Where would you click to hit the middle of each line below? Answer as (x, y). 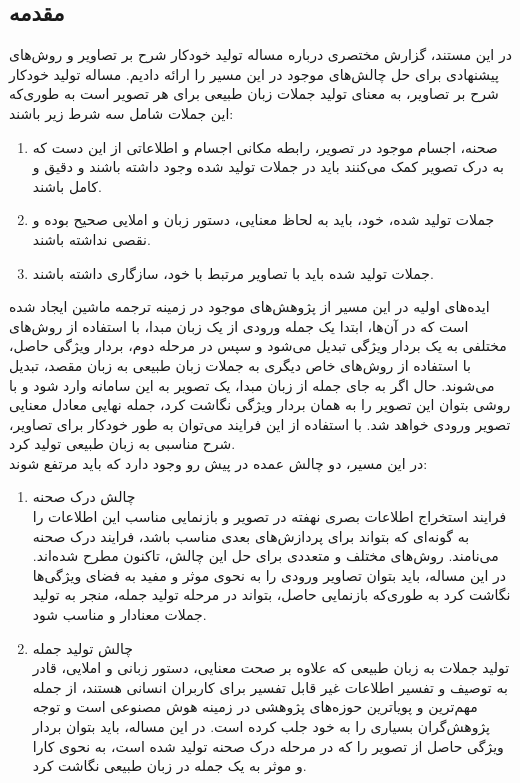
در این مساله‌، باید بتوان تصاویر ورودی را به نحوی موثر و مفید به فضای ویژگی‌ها (269, 574)
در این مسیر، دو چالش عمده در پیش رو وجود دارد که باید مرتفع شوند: (218, 462)
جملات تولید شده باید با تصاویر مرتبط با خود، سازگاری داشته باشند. (233, 272)
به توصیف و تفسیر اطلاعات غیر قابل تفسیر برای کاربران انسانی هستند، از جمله (270, 686)
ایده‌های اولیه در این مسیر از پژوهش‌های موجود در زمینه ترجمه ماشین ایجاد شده (249, 306)
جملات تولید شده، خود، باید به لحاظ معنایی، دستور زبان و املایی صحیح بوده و (263, 219)
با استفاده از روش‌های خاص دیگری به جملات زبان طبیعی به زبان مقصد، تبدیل (240, 364)
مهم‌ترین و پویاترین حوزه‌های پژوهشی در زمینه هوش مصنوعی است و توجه (255, 706)
